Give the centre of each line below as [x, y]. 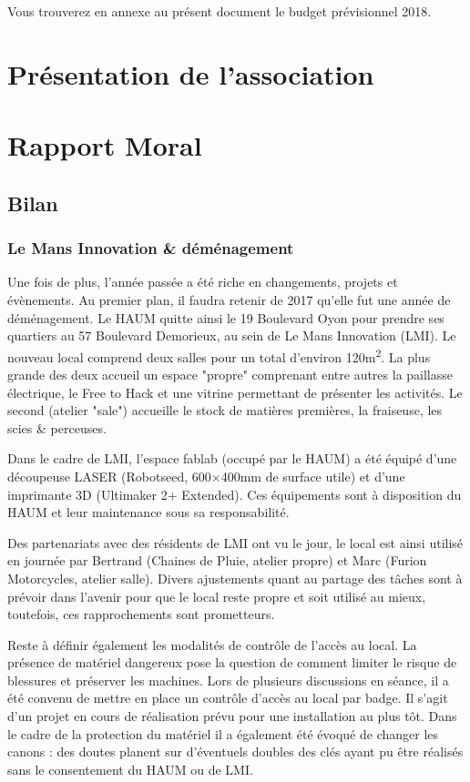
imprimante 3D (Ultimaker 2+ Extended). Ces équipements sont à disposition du [235, 494]
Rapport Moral [105, 145]
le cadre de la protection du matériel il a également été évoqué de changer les [223, 733]
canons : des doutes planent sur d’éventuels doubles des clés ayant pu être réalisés [235, 752]
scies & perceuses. [57, 427]
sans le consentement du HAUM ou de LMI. [130, 769]
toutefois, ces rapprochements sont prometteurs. [141, 614]
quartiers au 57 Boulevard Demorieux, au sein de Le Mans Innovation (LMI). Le [232, 335]
